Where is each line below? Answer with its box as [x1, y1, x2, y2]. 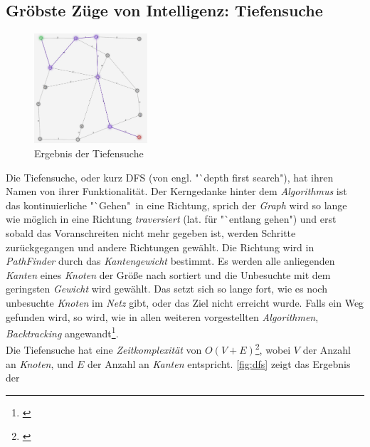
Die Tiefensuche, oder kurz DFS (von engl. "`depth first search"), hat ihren [6, 169, 334, 184]
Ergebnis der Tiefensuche [34, 146, 144, 161]
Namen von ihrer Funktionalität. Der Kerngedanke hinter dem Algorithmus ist [6, 184, 347, 199]
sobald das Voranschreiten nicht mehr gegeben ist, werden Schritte [6, 226, 296, 240]
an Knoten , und [6, 356, 74, 371]
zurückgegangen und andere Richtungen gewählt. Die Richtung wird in [6, 239, 314, 254]
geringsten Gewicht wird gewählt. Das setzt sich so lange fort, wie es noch [6, 281, 327, 296]
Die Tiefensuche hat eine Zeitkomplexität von [6, 342, 202, 357]
